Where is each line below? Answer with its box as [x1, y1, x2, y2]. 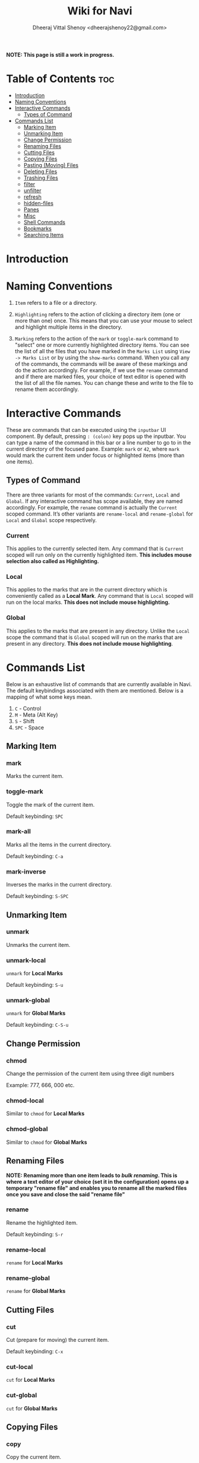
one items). [6, 458, 34, 465]
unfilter [23, 187, 42, 194]
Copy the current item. [6, 1453, 61, 1461]
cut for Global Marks [6, 1405, 58, 1412]
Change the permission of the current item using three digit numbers [6, 1070, 175, 1078]
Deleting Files [23, 168, 58, 175]
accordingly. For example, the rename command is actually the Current [6, 504, 178, 511]
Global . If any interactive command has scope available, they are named [6, 497, 183, 505]
